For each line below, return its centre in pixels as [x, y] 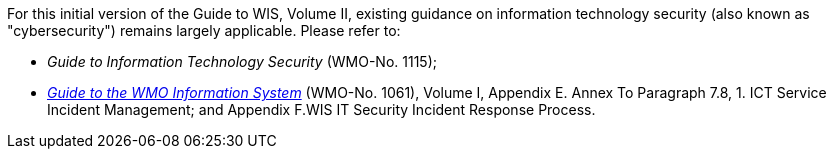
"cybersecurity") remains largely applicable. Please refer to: [204, 30]
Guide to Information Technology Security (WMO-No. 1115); [242, 61]
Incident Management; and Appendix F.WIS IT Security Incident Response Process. [321, 109]
